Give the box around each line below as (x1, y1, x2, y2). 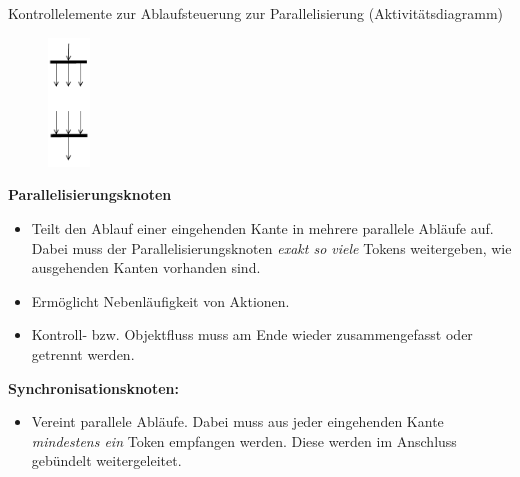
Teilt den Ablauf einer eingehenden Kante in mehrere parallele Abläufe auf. (31, 217, 494, 238)
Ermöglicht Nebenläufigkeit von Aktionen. (31, 290, 290, 311)
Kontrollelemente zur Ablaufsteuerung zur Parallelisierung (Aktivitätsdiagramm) (8, 3, 504, 23)
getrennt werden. (31, 343, 135, 364)
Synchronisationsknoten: (8, 377, 179, 398)
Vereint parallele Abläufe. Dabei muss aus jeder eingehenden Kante (31, 411, 444, 432)
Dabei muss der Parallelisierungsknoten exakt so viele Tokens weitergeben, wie (31, 237, 512, 258)
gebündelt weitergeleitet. (31, 450, 182, 471)
